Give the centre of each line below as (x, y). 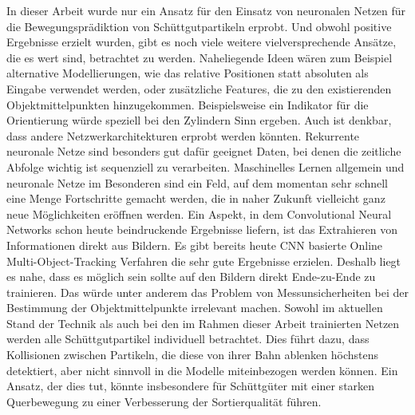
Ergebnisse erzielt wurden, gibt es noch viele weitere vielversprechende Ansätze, (202, 42)
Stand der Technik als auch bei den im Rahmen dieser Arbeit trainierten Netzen (203, 323)
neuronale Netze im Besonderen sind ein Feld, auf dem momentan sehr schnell (197, 182)
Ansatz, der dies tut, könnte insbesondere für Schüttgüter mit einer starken (191, 386)
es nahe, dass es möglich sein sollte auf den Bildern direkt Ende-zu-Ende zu (191, 277)
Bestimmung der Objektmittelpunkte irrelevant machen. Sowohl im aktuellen (195, 308)
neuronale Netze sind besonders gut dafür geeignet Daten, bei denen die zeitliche (204, 151)
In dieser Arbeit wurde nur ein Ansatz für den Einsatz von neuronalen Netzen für (206, 10)
